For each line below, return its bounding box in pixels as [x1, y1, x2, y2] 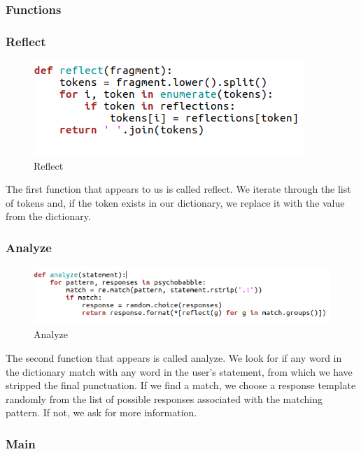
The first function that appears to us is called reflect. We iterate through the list [6, 182, 351, 196]
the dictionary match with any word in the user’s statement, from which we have [6, 364, 353, 379]
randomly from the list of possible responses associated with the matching [6, 391, 323, 406]
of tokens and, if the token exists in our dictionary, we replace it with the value [6, 195, 345, 210]
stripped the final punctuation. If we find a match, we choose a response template [6, 378, 356, 393]
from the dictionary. [6, 209, 91, 224]
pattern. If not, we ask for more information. [6, 405, 197, 420]
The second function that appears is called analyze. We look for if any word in [6, 351, 342, 365]
